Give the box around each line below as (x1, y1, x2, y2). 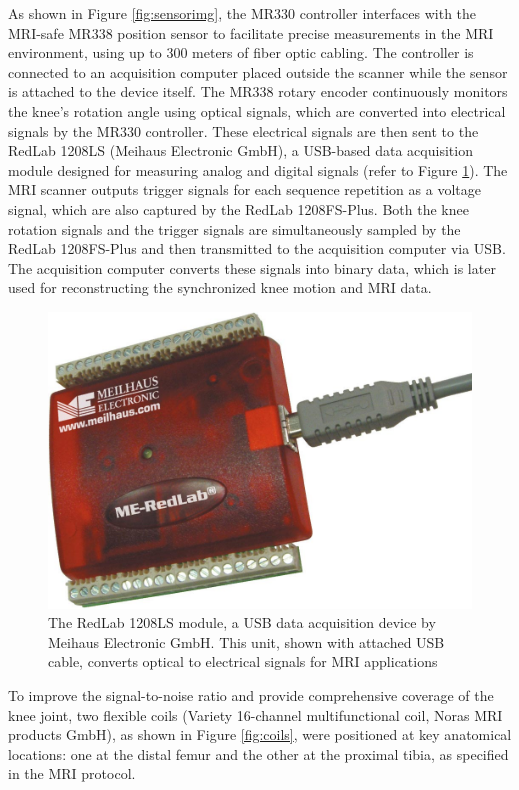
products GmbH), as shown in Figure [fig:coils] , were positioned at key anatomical (8, 724, 512, 745)
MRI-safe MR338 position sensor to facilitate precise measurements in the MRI (8, 22, 494, 43)
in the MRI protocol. (8, 763, 136, 784)
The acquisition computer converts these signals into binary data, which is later (8, 257, 496, 278)
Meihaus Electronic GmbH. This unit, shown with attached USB (48, 631, 445, 652)
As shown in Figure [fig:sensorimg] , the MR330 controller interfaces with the (8, 3, 477, 23)
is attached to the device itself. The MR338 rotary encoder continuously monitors (8, 81, 508, 102)
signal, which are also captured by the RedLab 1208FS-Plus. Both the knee (8, 198, 469, 219)
